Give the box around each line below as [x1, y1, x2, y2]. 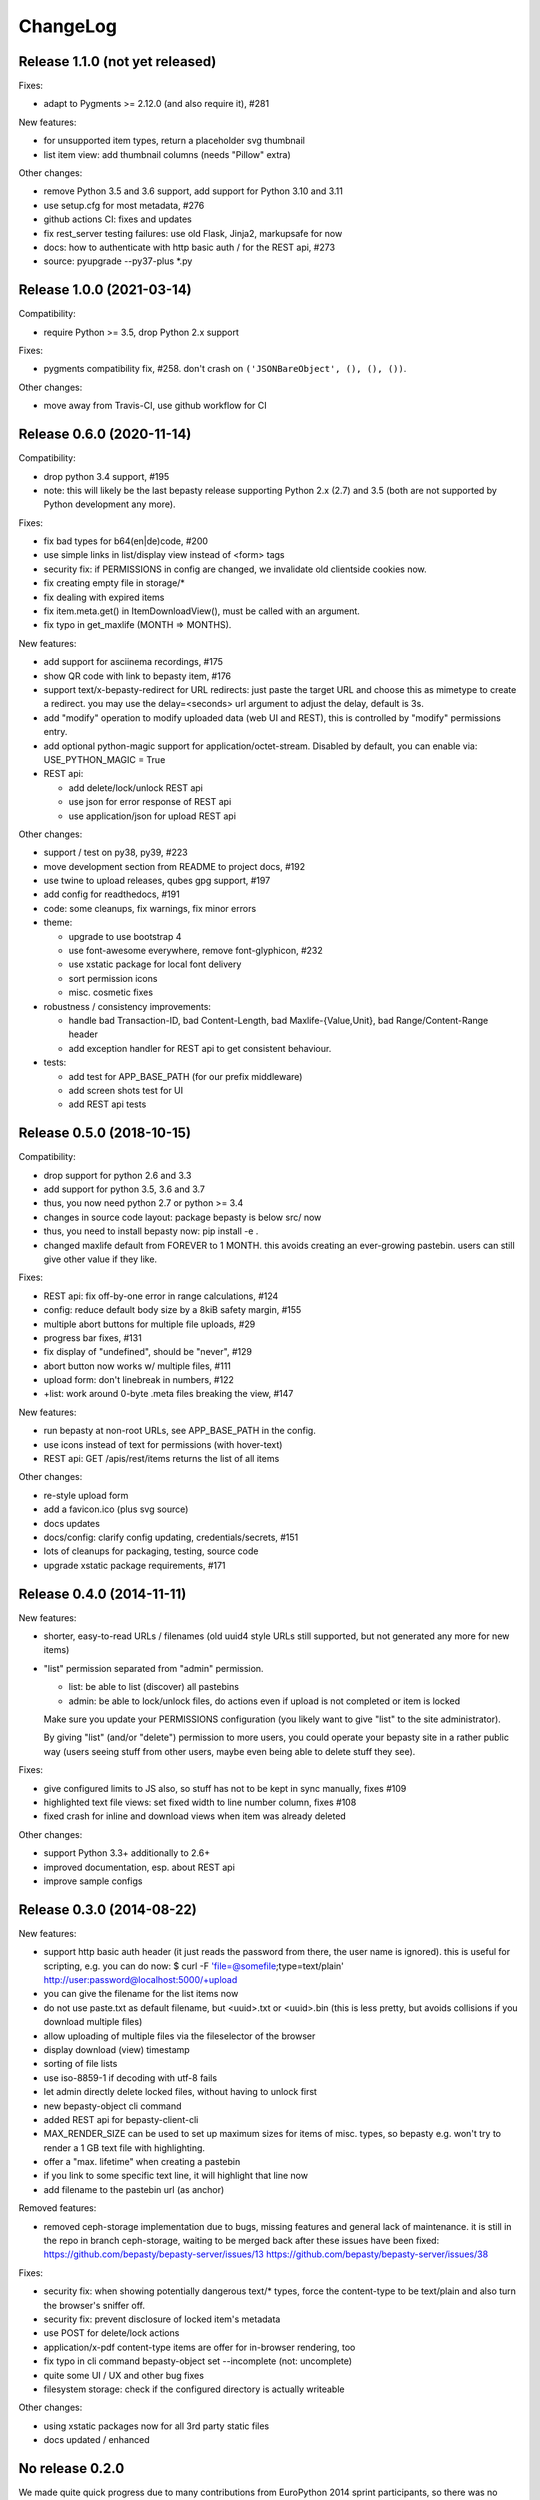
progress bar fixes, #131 [43, 1331, 142, 1344]
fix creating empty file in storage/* [43, 577, 185, 589]
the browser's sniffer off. [43, 2299, 145, 2311]
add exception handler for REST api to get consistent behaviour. [68, 1042, 332, 1054]
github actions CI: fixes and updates [43, 213, 192, 225]
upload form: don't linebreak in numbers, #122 [43, 1374, 235, 1386]
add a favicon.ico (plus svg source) [43, 1503, 189, 1515]
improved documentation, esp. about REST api [43, 1861, 235, 1873]
